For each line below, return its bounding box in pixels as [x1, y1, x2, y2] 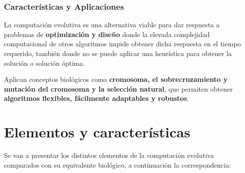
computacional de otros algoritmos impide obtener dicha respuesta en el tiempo [4, 38, 241, 49]
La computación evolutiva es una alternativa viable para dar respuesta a [4, 19, 220, 30]
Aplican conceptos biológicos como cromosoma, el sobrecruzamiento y [4, 74, 227, 84]
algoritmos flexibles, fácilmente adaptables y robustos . [4, 93, 189, 103]
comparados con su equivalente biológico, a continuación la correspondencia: [4, 159, 231, 170]
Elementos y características [4, 122, 190, 142]
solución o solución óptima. [4, 58, 85, 68]
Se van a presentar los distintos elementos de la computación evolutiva [4, 150, 214, 160]
